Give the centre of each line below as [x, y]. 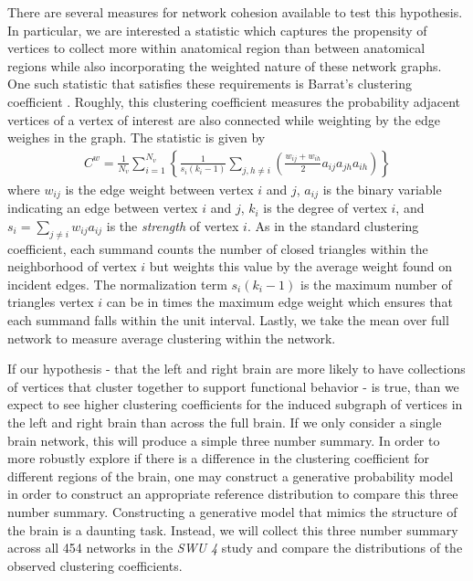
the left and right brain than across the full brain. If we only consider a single [225, 422]
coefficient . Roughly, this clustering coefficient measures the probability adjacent [234, 101]
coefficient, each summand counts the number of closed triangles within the [218, 248]
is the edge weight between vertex [159, 189]
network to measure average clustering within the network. [172, 338]
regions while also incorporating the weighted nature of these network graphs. [225, 65]
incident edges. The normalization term [117, 284]
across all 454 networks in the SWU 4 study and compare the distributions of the [235, 548]
